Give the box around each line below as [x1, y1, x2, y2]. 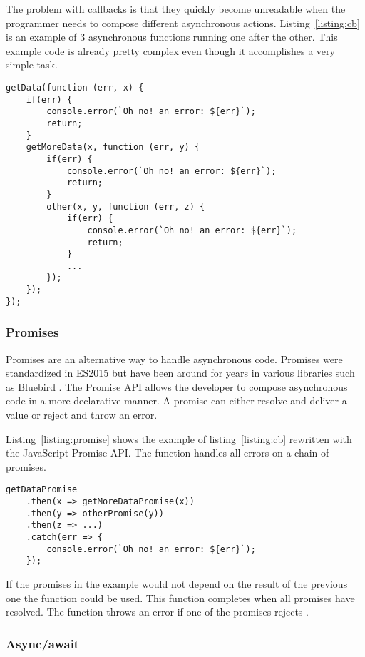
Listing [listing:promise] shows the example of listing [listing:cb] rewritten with [6, 431, 352, 446]
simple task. [6, 57, 58, 72]
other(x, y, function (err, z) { [46, 201, 205, 212]
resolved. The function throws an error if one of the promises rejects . [6, 604, 309, 619]
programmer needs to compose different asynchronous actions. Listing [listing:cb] [6, 15, 360, 30]
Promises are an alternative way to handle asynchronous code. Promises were [6, 351, 343, 366]
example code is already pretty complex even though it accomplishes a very [6, 43, 335, 58]
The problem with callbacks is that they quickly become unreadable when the [6, 1, 346, 16]
